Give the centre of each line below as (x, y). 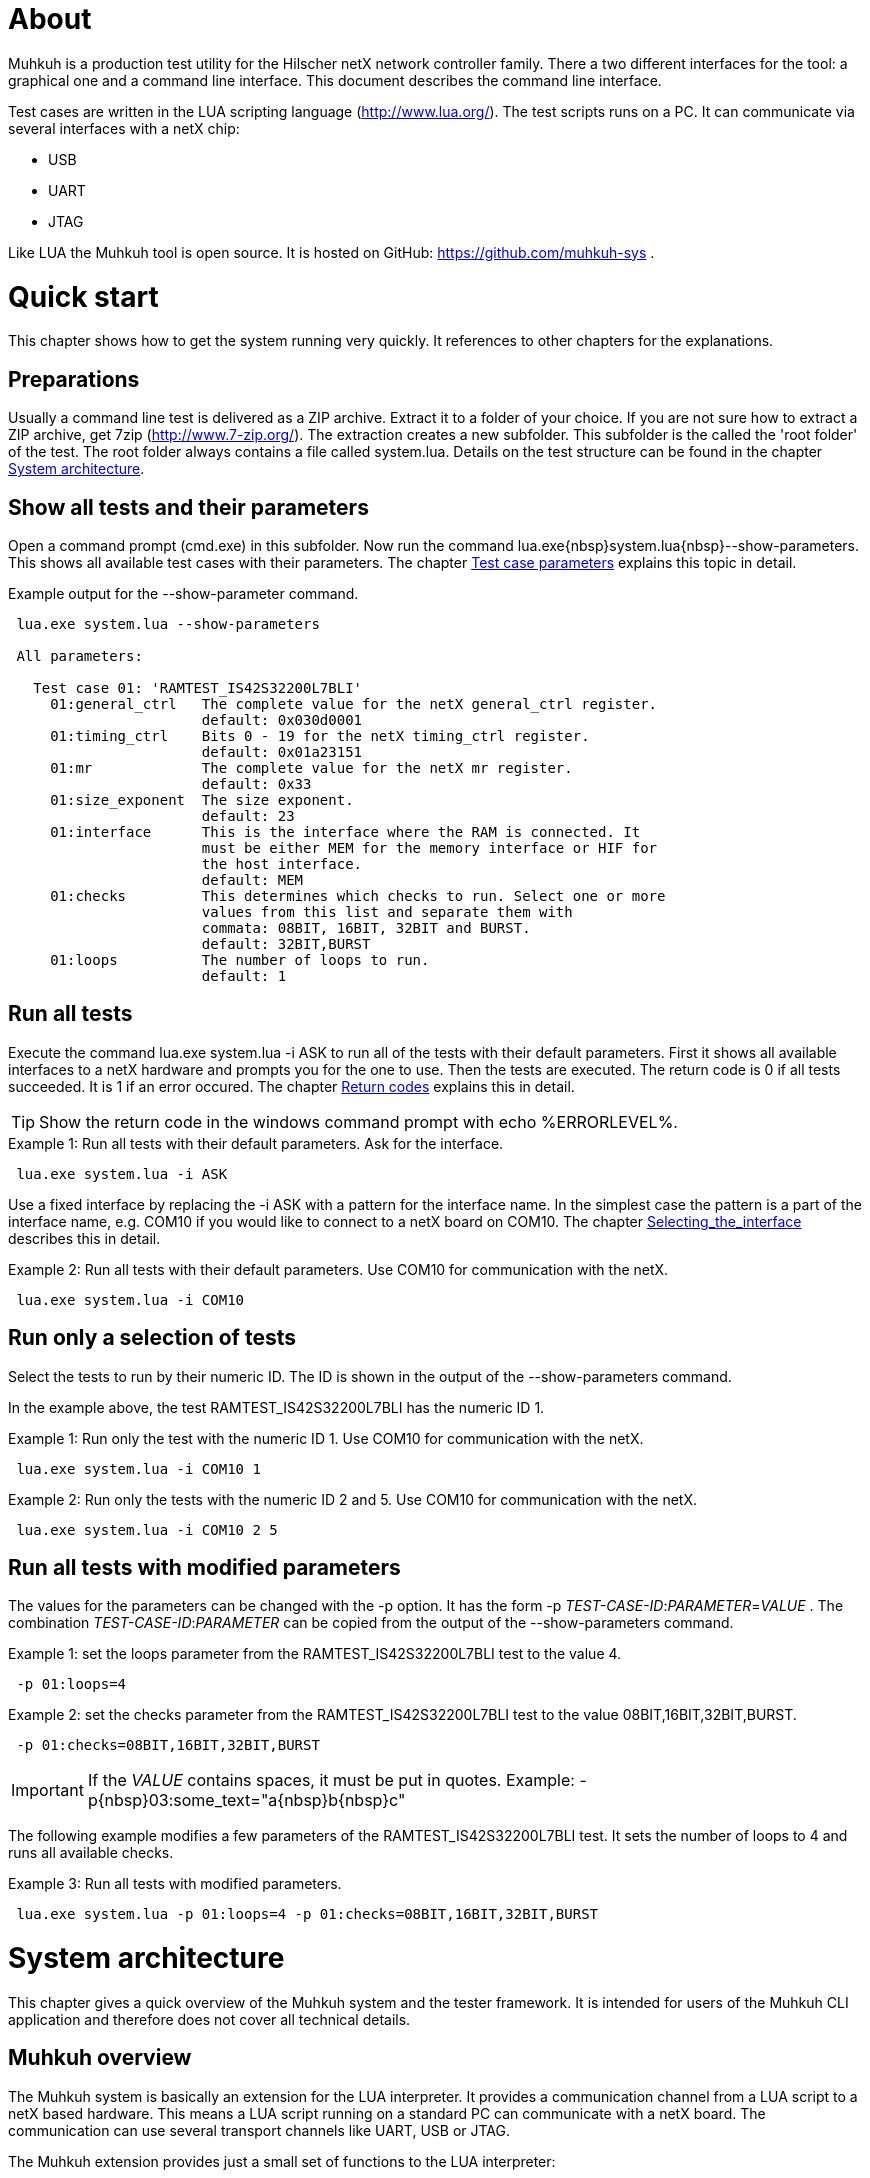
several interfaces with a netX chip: (124, 128)
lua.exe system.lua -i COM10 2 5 (147, 1529)
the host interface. (282, 863)
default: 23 (248, 815)
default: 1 (244, 975)
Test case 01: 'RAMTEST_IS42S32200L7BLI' (198, 687)
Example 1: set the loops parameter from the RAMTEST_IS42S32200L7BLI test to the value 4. (315, 1654)
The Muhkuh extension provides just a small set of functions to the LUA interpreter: (282, 2161)
